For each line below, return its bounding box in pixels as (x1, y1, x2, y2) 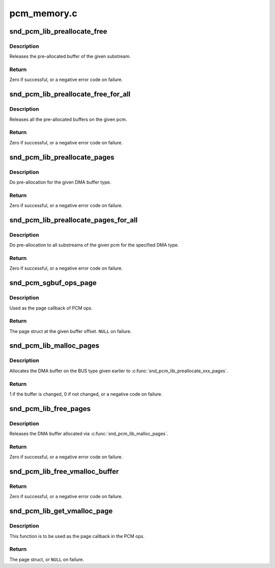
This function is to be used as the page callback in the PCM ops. (9, 533, 145, 539)
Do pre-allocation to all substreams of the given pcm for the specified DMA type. (9, 242, 179, 248)
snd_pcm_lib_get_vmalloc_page (9, 507, 113, 515)
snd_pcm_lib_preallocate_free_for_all (9, 90, 131, 99)
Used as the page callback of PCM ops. (9, 305, 93, 311)
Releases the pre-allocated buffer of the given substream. (9, 54, 131, 60)
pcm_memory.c (9, 8, 77, 19)
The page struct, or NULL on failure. (9, 556, 84, 562)
